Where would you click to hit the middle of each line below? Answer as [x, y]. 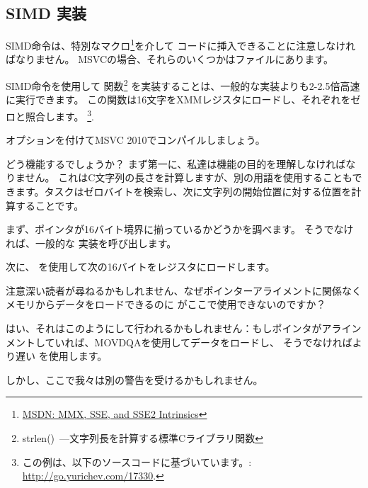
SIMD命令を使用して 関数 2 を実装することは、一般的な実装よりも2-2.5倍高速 [183, 85]
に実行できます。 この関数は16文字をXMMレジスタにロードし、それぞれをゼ [183, 100]
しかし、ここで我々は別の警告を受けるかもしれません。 [134, 379]
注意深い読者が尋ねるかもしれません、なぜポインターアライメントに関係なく [184, 290]
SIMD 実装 [46, 13]
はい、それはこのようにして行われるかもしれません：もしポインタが [164, 328]
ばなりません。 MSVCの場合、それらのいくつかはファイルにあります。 [170, 59]
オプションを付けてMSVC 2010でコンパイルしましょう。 [136, 140]
